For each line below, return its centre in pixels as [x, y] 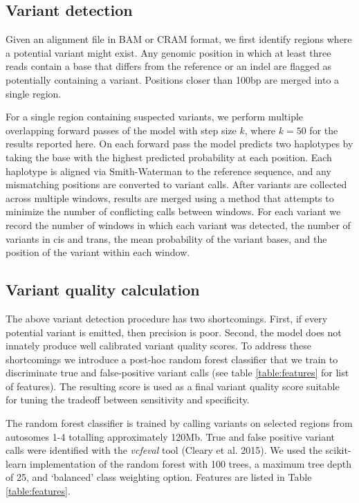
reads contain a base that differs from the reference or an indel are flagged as [169, 66]
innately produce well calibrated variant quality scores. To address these [158, 346]
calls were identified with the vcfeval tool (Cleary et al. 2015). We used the [164, 450]
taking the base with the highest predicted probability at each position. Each [169, 157]
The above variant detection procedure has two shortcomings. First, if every [167, 318]
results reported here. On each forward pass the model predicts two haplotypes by [179, 144]
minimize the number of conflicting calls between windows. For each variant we [173, 211]
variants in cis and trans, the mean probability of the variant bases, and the [166, 238]
